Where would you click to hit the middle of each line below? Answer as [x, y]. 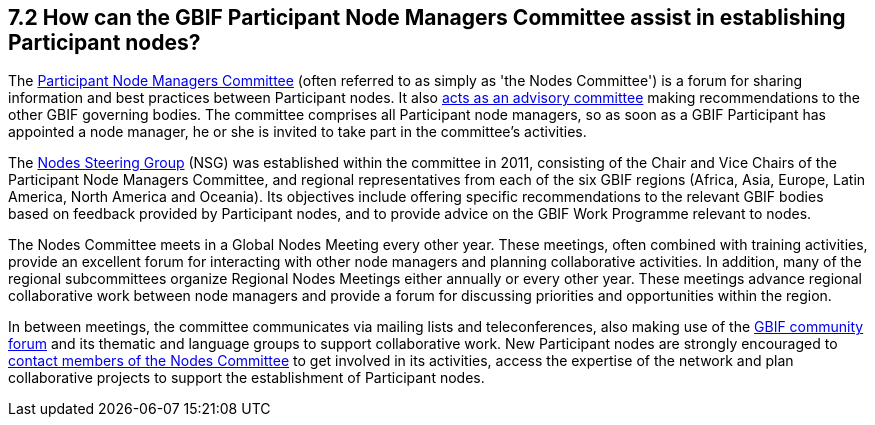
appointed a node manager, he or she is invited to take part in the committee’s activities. [297, 132]
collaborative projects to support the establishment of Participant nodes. [246, 378]
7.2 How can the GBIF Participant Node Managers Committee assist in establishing [427, 17]
